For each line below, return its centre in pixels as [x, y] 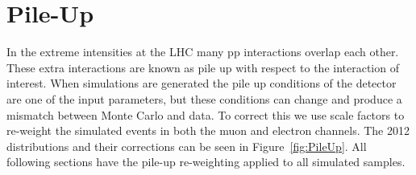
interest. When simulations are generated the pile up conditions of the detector [202, 83]
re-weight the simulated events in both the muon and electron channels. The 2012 [208, 130]
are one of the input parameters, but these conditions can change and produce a [204, 98]
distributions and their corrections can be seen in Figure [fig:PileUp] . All [187, 146]
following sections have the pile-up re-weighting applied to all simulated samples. [206, 162]
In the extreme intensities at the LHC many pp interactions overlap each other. [203, 52]
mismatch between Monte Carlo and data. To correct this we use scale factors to [206, 114]
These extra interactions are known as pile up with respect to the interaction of [203, 67]
